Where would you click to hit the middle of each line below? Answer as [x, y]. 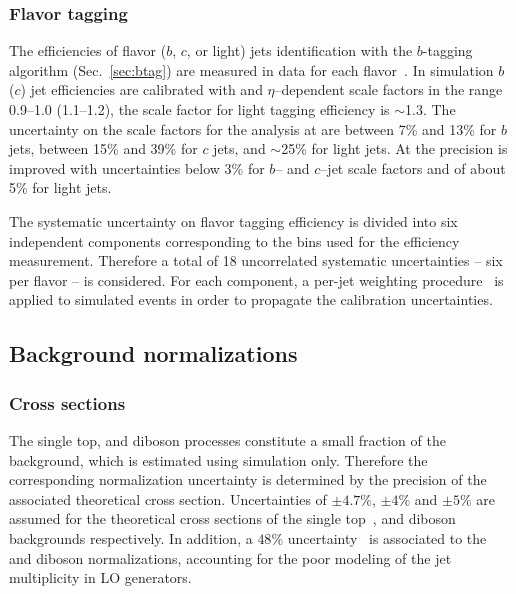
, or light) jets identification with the [299, 50]
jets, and [239, 148]
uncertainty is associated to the [387, 537]
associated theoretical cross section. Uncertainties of [168, 498]
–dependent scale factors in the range [388, 89]
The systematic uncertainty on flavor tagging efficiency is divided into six [233, 220]
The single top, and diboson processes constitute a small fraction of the [227, 439]
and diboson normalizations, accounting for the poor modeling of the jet [230, 557]
